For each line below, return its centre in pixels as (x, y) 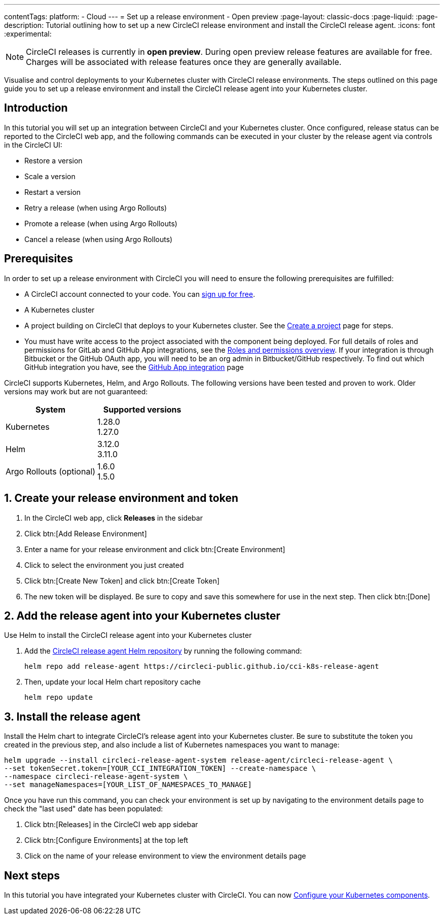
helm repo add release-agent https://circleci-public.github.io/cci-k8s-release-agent (202, 667)
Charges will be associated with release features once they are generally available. (184, 62)
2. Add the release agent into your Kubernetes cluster (142, 616)
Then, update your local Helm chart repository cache (113, 682)
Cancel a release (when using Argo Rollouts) (99, 239)
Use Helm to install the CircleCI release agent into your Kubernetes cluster (128, 635)
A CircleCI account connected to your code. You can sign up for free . (140, 294)
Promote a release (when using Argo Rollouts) (101, 223)
